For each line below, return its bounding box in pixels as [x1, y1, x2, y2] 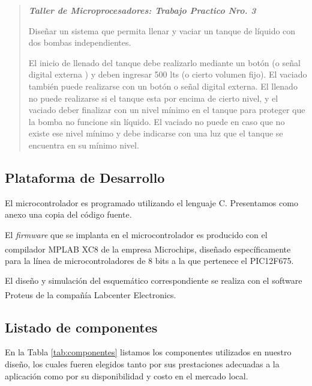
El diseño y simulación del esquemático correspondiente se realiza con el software [5, 274, 302, 287]
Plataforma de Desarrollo [5, 168, 165, 186]
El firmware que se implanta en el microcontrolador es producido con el [5, 228, 268, 240]
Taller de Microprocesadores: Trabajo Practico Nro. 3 [28, 4, 256, 16]
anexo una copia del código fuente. [5, 208, 132, 221]
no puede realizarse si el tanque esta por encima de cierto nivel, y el [28, 91, 278, 104]
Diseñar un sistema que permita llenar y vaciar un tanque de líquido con [28, 24, 296, 37]
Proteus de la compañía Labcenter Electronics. [5, 288, 176, 301]
